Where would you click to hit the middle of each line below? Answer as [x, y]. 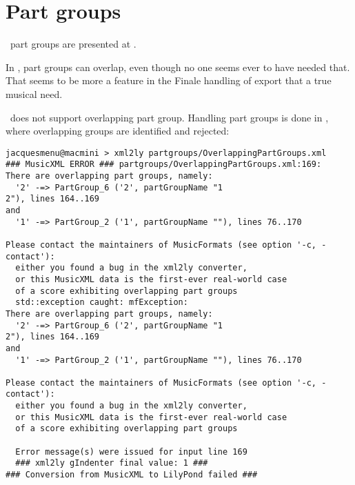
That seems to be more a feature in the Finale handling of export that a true [169, 80]
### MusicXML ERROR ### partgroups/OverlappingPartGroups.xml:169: [164, 165]
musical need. [34, 93]
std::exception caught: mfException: [102, 303]
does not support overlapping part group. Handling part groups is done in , [169, 117]
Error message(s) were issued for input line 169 [131, 452]
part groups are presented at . [73, 44]
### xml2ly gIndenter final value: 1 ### [112, 463]
